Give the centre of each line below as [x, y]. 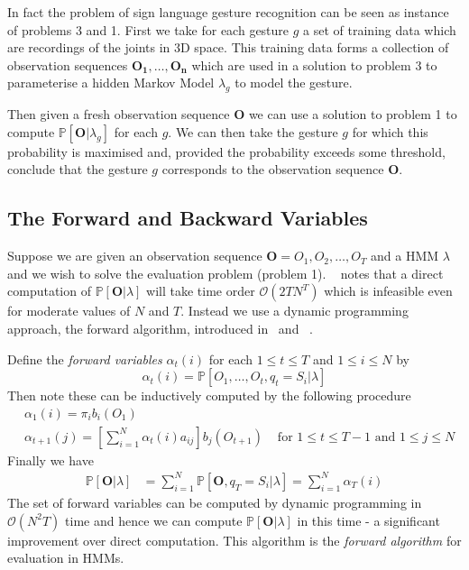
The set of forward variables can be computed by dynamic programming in [215, 502]
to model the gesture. [294, 83]
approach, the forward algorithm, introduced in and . [161, 328]
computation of [49, 291]
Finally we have [51, 460]
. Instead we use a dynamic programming [294, 311]
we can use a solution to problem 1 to [353, 114]
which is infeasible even [388, 291]
